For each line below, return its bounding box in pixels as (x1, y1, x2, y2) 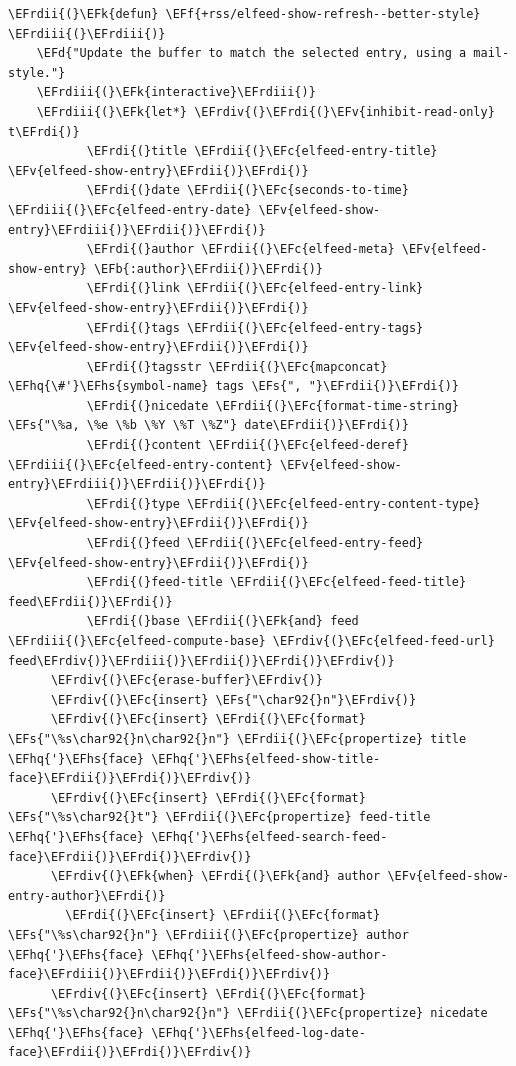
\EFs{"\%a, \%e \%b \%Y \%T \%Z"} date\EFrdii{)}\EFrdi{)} (8, 418, 409, 433)
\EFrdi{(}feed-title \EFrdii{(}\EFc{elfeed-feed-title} (86, 575, 467, 590)
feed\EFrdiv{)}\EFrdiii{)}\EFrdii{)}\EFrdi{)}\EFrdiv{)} (8, 653, 395, 668)
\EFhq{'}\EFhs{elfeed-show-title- (151, 751, 381, 766)
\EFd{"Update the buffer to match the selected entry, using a (36, 46, 467, 61)
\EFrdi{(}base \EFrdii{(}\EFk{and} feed (86, 614, 359, 629)
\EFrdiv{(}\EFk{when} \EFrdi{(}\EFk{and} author (50, 869, 381, 884)
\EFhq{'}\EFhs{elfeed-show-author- (151, 947, 388, 962)
